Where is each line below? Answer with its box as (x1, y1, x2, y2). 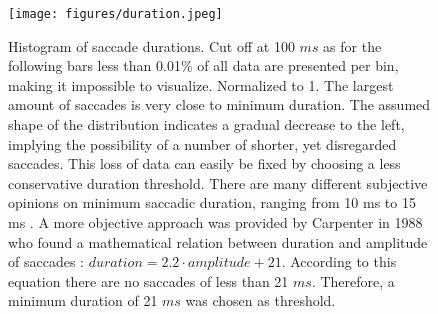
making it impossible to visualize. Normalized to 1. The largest (8, 74, 394, 95)
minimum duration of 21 (8, 290, 158, 311)
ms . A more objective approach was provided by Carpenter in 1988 (8, 212, 423, 232)
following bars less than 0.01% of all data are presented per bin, (8, 55, 399, 76)
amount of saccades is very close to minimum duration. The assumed (8, 94, 431, 115)
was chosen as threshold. (185, 290, 336, 311)
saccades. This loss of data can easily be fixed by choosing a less (8, 153, 401, 174)
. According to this (281, 251, 397, 272)
